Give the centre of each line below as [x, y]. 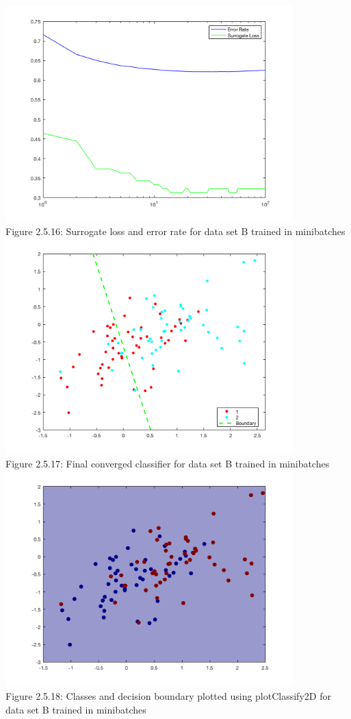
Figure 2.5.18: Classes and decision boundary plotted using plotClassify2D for [168, 695]
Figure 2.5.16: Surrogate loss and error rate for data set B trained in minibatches [175, 231]
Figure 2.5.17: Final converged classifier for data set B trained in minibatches [168, 463]
